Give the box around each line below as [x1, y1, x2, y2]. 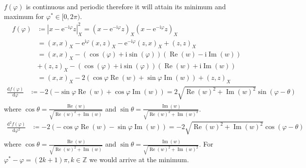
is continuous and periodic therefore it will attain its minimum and [26, 1, 226, 11]
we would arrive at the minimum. [89, 154, 189, 164]
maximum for [4, 11, 44, 21]
